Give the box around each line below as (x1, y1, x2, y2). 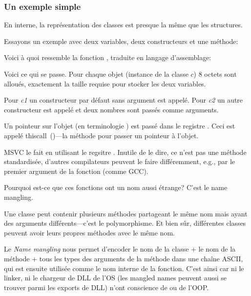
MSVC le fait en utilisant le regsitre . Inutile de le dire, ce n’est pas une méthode (4, 147, 247, 157)
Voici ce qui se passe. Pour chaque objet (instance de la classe (4, 69, 188, 79)
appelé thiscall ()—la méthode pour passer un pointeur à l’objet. (4, 130, 199, 140)
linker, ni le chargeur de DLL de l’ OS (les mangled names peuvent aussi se (4, 273, 227, 283)
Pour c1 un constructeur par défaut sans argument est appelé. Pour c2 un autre (4, 95, 243, 105)
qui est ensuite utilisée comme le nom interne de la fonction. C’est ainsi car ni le (4, 263, 244, 273)
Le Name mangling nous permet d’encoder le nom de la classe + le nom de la (4, 244, 236, 254)
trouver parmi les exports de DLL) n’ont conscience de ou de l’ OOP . (4, 282, 209, 292)
